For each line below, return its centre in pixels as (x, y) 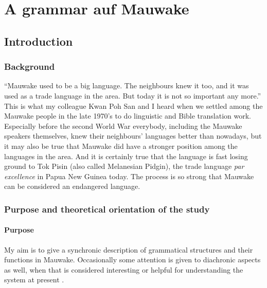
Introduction (39, 41)
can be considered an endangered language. (72, 186)
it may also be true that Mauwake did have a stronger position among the (121, 146)
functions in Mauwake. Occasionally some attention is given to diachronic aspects (132, 260)
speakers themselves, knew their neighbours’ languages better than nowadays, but (133, 136)
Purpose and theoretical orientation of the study (107, 209)
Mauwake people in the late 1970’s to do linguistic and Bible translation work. (128, 116)
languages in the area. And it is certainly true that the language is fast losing (126, 156)
